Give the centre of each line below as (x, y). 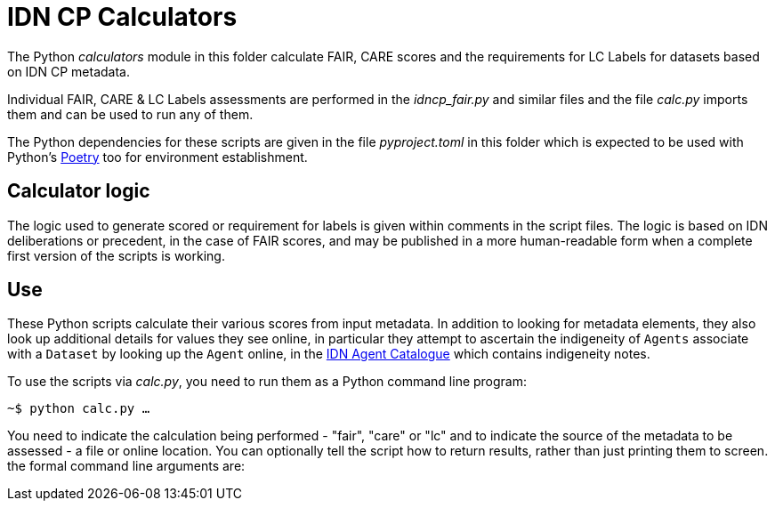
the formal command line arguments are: (126, 466)
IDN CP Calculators (122, 17)
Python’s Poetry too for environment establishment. (157, 157)
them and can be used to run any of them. (130, 114)
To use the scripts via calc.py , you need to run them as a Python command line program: (267, 382)
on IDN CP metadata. (69, 71)
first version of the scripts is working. (116, 255)
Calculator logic (79, 191)
